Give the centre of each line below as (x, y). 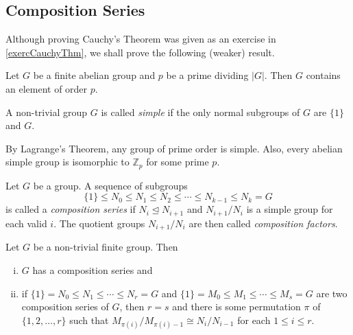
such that (89, 320)
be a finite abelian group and (94, 75)
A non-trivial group (47, 112)
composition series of (65, 307)
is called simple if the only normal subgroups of (200, 112)
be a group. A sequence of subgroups (110, 185)
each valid (26, 223)
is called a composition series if (71, 209)
